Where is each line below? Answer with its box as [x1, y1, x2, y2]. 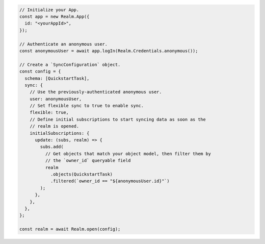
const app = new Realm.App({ [19, 14, 90, 19]
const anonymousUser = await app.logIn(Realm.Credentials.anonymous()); [19, 48, 198, 53]
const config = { [19, 69, 61, 74]
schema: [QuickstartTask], [25, 75, 90, 81]
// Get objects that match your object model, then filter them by [45, 151, 211, 156]
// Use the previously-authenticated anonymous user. [29, 89, 162, 95]
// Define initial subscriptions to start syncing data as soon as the [29, 117, 206, 122]
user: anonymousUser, [29, 96, 82, 101]
